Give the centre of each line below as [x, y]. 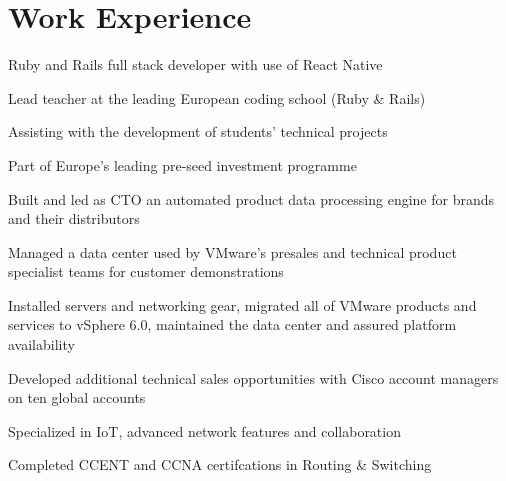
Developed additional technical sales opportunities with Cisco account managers [253, 377]
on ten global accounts [77, 397]
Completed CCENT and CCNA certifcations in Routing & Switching [220, 464]
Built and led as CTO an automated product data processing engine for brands [251, 198]
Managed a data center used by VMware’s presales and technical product [232, 251]
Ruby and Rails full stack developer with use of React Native [195, 64]
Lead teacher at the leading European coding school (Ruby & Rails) [217, 97]
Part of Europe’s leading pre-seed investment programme [182, 164]
